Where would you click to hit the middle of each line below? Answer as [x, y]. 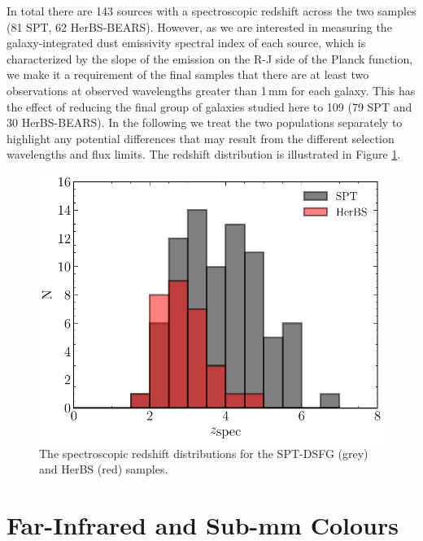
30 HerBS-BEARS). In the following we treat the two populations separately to [205, 122]
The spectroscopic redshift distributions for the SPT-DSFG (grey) [204, 453]
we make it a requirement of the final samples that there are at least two [188, 74]
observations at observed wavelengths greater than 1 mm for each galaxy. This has [211, 90]
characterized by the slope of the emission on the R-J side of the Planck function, [210, 58]
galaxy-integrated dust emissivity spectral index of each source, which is [186, 43]
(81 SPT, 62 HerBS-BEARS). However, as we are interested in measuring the [199, 26]
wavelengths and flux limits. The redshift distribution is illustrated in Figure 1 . [204, 154]
